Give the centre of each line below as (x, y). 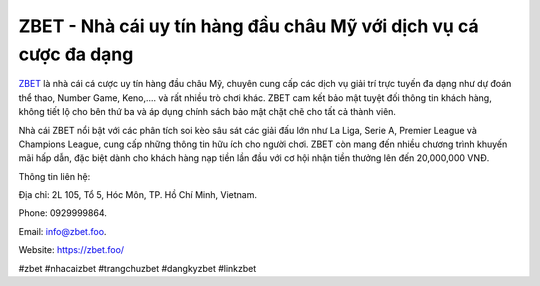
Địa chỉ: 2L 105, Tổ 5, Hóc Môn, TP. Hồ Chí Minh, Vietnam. (137, 195)
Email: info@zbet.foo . (62, 231)
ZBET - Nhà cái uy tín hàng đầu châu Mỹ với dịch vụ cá (248, 26)
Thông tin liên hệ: (54, 176)
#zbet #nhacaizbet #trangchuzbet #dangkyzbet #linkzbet (137, 268)
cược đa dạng (76, 54)
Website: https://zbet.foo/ (71, 250)
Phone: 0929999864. (62, 213)
